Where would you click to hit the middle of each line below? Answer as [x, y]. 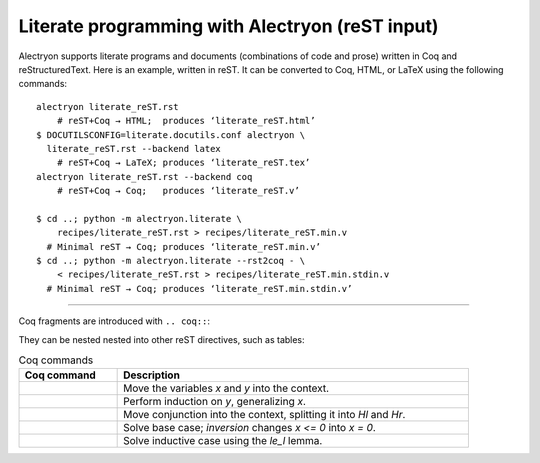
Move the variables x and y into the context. [226, 388]
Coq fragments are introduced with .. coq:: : [114, 321]
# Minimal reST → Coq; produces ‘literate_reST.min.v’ [184, 246]
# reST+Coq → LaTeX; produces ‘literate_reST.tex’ [183, 163]
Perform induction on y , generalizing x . [215, 402]
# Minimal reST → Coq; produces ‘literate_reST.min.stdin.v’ [199, 288]
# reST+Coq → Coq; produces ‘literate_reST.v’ [178, 191]
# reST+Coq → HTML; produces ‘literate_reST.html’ [186, 121]
